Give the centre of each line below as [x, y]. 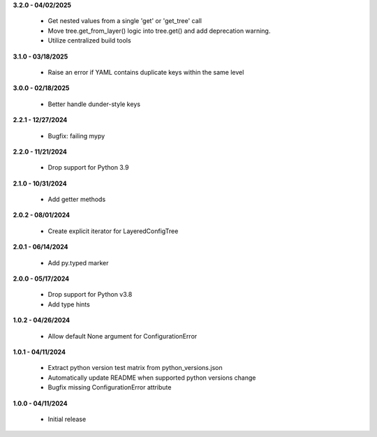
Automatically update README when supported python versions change [152, 378]
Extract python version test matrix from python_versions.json [135, 368]
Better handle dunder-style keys [94, 104]
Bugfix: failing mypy [76, 135]
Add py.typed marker [78, 262]
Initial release [67, 419]
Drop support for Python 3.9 [88, 168]
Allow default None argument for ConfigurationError [123, 336]
